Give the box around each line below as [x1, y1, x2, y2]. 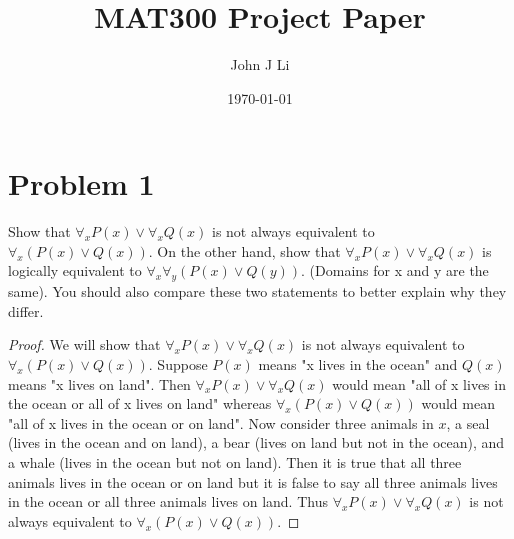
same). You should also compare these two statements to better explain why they [8, 281, 507, 302]
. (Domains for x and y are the [301, 260, 489, 281]
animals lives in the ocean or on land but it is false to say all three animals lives [8, 471, 498, 492]
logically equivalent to [8, 260, 142, 281]
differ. [8, 300, 44, 321]
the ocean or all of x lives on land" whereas [8, 393, 272, 414]
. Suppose [148, 354, 208, 375]
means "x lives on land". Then [8, 373, 191, 394]
